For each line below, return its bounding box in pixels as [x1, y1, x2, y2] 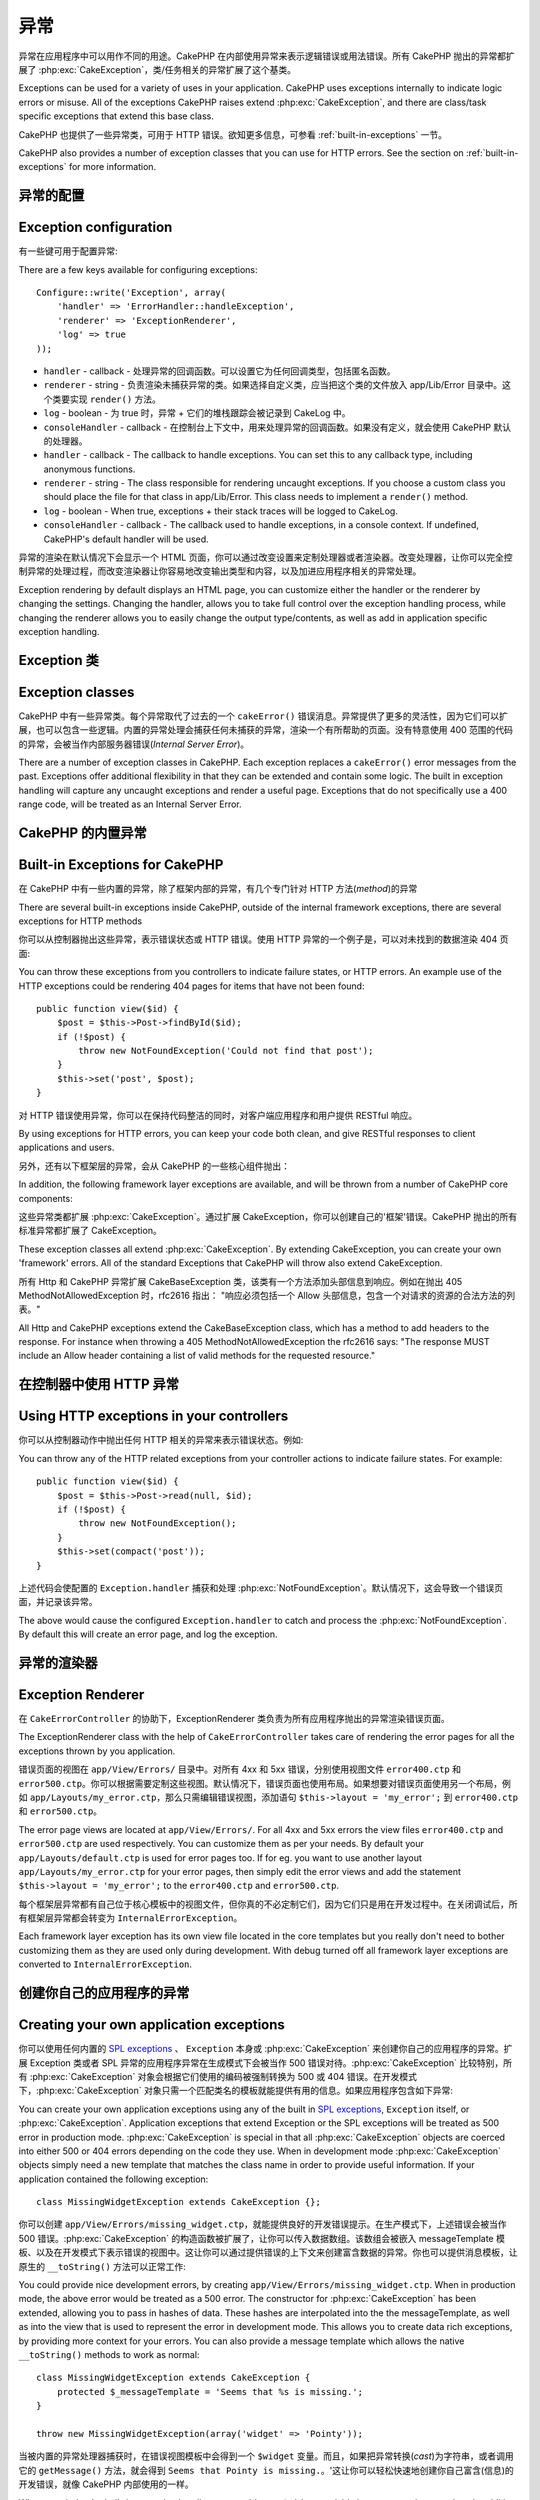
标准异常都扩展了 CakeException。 [18, 1225, 162, 1237]
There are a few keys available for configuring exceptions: [18, 263, 258, 275]
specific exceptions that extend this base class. [18, 110, 214, 122]
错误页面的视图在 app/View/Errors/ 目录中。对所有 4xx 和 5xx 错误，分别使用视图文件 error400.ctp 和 [18, 1763, 462, 1775]
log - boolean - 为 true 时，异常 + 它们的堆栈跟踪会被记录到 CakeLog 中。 [43, 407, 351, 419]
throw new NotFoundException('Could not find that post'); [78, 1045, 374, 1057]
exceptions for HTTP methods [18, 915, 143, 927]
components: [18, 1192, 74, 1204]
